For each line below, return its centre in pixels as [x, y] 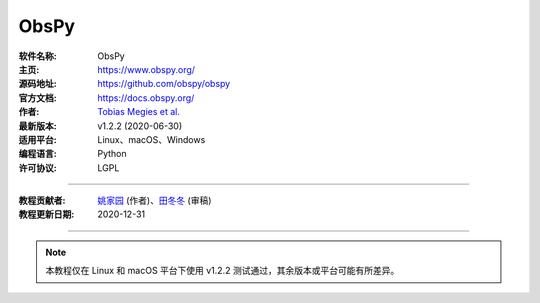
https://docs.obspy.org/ [146, 97]
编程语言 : [37, 154]
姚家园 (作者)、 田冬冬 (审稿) [154, 201]
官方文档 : [37, 97]
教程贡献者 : [42, 201]
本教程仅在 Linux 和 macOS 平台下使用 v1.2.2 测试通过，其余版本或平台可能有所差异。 [222, 271]
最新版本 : [37, 126]
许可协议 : [37, 167]
